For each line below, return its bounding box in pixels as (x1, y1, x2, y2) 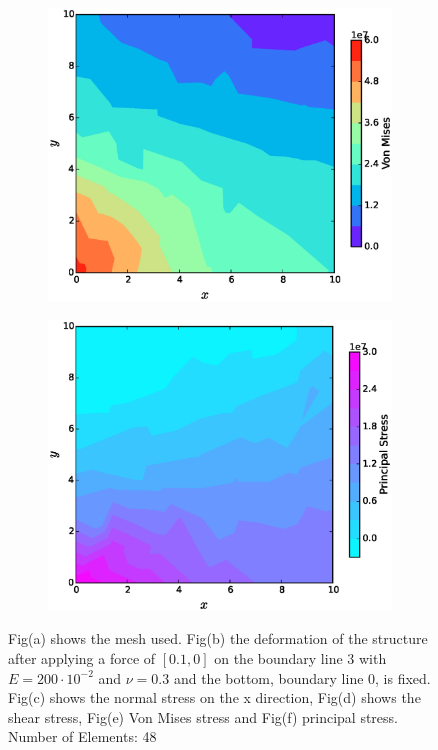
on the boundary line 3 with (214, 647, 387, 668)
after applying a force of (8, 647, 156, 668)
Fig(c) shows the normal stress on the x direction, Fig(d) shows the (8, 687, 421, 708)
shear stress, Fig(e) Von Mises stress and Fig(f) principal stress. (8, 706, 398, 727)
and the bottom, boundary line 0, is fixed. (173, 667, 431, 688)
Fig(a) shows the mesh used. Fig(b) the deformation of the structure (8, 628, 428, 649)
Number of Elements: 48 (8, 726, 157, 747)
